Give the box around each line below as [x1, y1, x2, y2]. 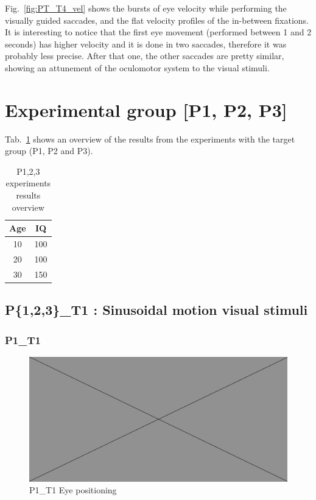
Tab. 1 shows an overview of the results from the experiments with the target [5, 132, 295, 145]
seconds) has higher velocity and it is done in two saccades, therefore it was [5, 37, 287, 50]
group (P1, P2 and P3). [5, 144, 93, 157]
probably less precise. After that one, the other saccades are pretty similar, [5, 49, 284, 62]
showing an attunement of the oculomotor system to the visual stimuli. [5, 61, 270, 74]
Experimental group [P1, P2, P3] [5, 97, 287, 122]
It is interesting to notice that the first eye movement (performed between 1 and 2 [5, 26, 312, 38]
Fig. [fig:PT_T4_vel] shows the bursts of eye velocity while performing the [5, 2, 287, 14]
